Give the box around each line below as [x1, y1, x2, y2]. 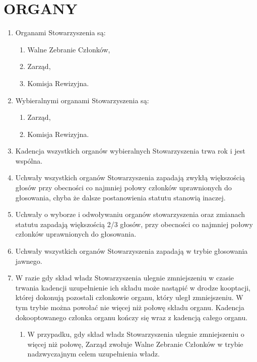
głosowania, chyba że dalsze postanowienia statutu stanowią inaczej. [15, 192, 226, 202]
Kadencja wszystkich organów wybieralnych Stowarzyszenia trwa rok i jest [15, 146, 245, 156]
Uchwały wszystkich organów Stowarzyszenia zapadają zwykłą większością [15, 172, 245, 183]
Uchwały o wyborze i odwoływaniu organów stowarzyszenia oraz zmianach [15, 209, 245, 220]
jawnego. [15, 255, 42, 266]
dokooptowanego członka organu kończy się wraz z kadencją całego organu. [15, 312, 248, 322]
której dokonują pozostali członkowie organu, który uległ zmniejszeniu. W [15, 292, 243, 303]
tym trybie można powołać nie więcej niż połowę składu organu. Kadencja [15, 302, 244, 312]
